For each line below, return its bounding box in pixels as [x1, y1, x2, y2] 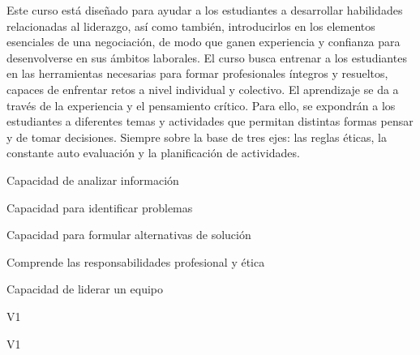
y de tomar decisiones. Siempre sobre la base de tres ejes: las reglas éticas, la [6, 128, 388, 145]
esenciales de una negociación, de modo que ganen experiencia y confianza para [6, 33, 401, 50]
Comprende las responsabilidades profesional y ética [6, 253, 265, 270]
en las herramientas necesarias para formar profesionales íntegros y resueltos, [6, 65, 388, 82]
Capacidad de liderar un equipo [6, 280, 164, 297]
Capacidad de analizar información [6, 171, 179, 188]
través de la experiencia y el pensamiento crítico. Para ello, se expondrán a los [6, 96, 396, 113]
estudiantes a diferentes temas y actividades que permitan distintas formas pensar [6, 113, 414, 130]
